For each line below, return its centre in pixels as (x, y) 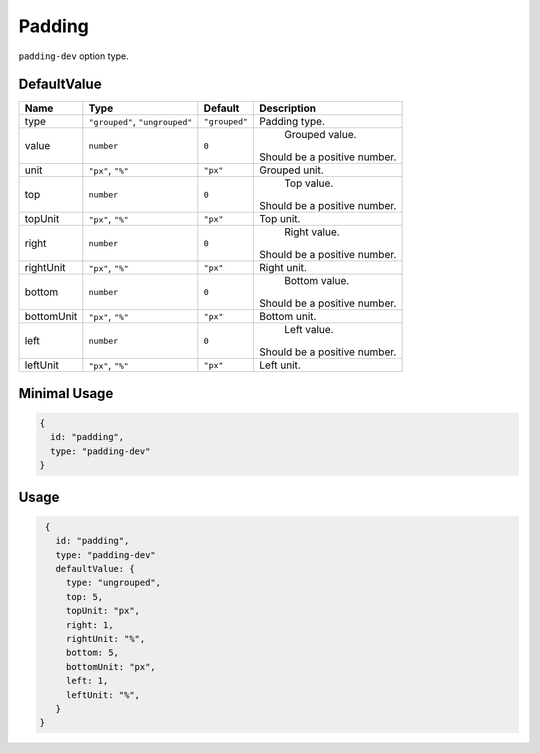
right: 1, (89, 624)
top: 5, (84, 596)
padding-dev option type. (73, 56)
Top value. (309, 183)
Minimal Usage (66, 393)
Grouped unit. (291, 170)
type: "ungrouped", (113, 583)
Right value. (312, 232)
